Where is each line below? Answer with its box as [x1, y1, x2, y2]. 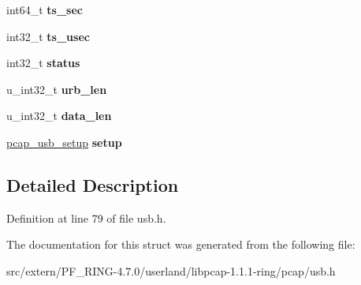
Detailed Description [6, 172, 179, 197]
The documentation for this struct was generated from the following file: [6, 236, 355, 253]
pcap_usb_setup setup [6, 133, 122, 150]
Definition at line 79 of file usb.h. [6, 209, 166, 226]
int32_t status [6, 54, 80, 71]
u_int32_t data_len [6, 107, 112, 124]
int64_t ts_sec [6, 2, 84, 17]
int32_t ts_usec [6, 28, 90, 44]
